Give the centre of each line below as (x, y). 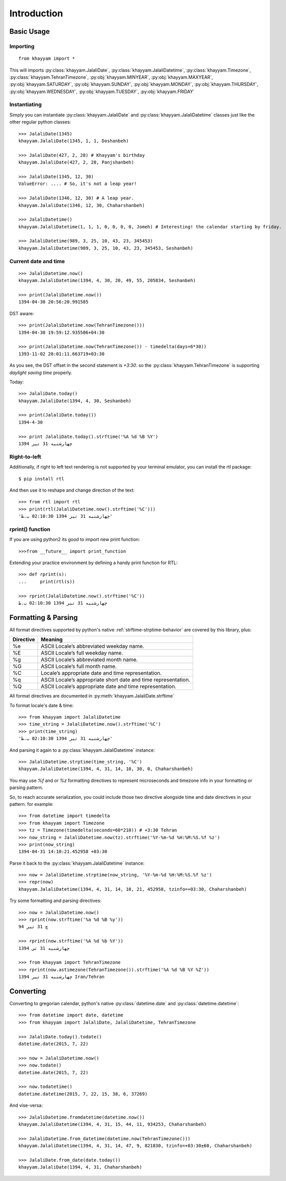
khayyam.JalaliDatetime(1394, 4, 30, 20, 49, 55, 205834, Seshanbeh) (107, 281)
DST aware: (22, 313)
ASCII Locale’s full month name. (79, 666)
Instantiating (25, 105)
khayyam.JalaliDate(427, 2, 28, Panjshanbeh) (76, 163)
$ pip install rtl (42, 479)
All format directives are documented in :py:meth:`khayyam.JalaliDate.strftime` (92, 696)
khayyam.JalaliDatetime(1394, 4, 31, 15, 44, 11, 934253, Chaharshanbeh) (113, 1124)
